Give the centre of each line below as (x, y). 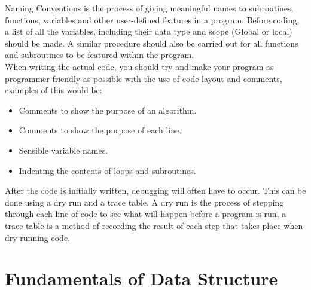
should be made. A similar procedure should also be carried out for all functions (152, 43)
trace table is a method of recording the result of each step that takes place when (154, 225)
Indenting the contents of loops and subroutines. (107, 170)
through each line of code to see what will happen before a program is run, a (146, 214)
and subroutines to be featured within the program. (100, 55)
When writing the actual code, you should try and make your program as (139, 66)
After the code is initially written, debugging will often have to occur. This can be (155, 190)
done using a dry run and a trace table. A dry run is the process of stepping (144, 202)
